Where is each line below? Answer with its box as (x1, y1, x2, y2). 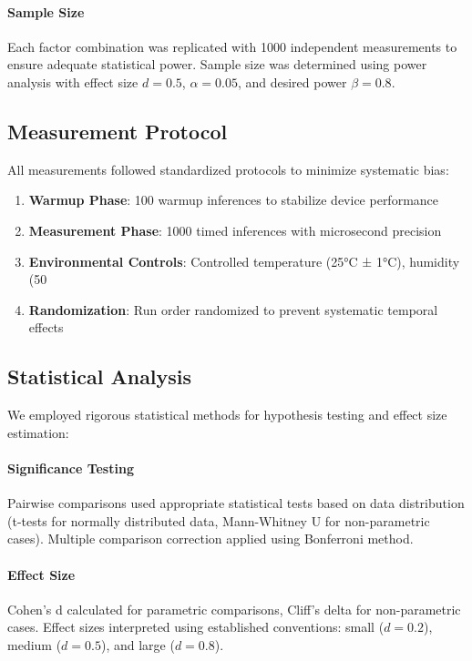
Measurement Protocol (7, 117, 228, 145)
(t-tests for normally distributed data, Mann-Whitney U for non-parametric (7, 511, 430, 530)
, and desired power (237, 72, 347, 91)
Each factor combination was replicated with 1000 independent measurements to (7, 36, 457, 56)
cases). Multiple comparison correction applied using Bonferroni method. (7, 529, 414, 548)
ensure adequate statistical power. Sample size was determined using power (7, 55, 427, 74)
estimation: (7, 422, 69, 442)
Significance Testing (7, 458, 134, 477)
